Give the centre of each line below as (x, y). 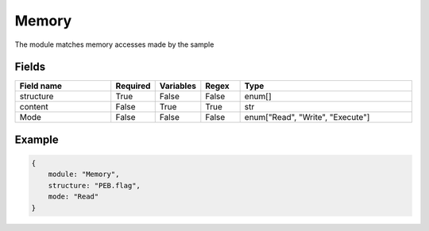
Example (37, 139)
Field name (41, 86)
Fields (30, 67)
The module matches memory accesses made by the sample (114, 44)
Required (133, 86)
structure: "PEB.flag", (94, 185)
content (34, 107)
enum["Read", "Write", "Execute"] (307, 117)
